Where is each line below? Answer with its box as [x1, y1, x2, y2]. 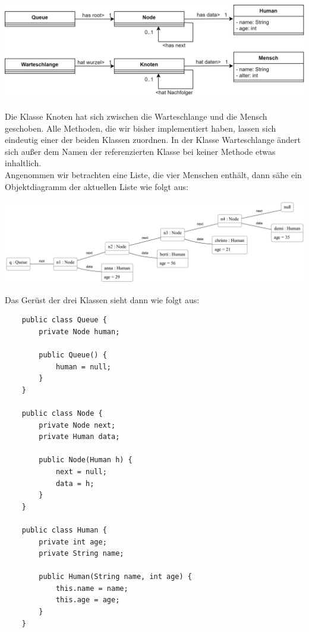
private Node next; [39, 421, 116, 429]
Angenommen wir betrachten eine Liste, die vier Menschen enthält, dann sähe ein [5, 169, 302, 181]
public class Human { [21, 525, 107, 534]
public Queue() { [39, 351, 107, 359]
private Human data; [39, 432, 120, 441]
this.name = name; [55, 584, 128, 593]
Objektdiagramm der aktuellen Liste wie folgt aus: [5, 180, 188, 192]
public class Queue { [21, 316, 107, 325]
